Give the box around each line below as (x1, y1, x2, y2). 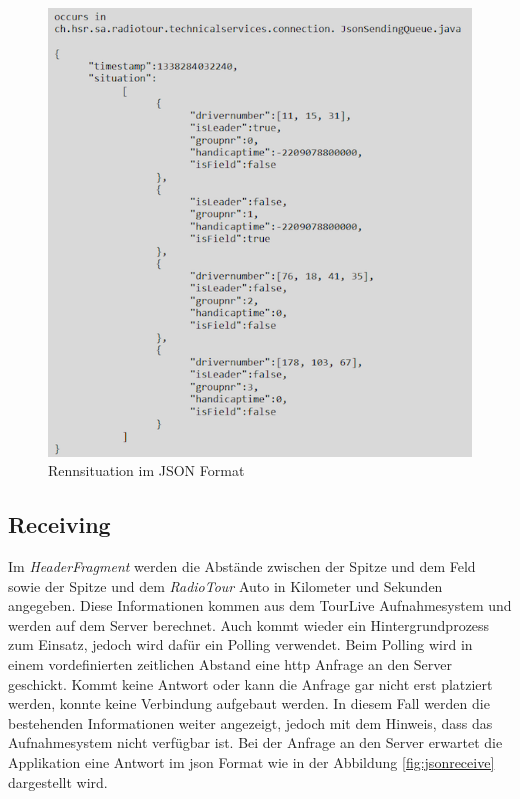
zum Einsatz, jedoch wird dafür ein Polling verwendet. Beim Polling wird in (8, 634, 473, 655)
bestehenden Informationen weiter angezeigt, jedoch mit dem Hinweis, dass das (8, 712, 493, 733)
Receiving (8, 509, 111, 540)
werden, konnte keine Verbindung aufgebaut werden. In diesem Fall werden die (8, 693, 490, 714)
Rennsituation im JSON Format (48, 460, 245, 481)
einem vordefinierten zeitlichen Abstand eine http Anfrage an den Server (8, 654, 453, 675)
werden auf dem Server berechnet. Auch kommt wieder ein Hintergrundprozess (8, 614, 490, 635)
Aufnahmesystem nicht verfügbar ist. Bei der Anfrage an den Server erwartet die (8, 732, 503, 753)
